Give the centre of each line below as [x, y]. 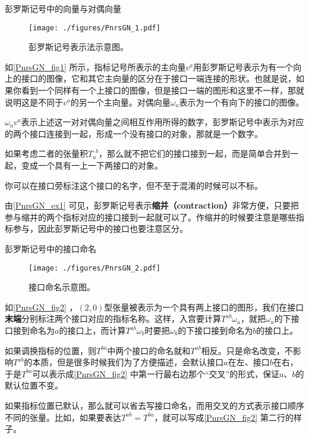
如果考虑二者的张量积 [46, 153]
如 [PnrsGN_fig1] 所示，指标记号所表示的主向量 [95, 66]
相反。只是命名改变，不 [247, 350]
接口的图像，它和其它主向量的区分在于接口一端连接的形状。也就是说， [158, 78]
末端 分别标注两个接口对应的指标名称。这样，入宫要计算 [113, 319]
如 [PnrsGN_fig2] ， [41, 307]
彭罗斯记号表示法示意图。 [78, 47]
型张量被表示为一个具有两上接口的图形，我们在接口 [204, 307]
